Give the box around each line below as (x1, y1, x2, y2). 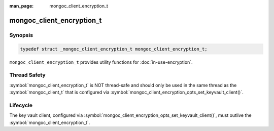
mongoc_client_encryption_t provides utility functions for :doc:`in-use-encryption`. (9, 59, 193, 65)
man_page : (9, 3, 34, 9)
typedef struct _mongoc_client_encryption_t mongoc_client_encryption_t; (20, 46, 208, 52)
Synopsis (9, 31, 33, 38)
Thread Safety (9, 71, 46, 78)
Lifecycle (9, 102, 33, 109)
